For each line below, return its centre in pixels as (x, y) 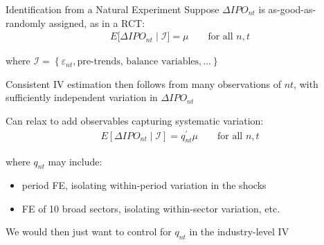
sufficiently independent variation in (82, 97)
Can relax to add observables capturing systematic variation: (135, 120)
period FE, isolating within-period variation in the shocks (144, 185)
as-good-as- (292, 9)
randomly (26, 22)
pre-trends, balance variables (138, 62)
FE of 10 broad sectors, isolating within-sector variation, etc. (151, 208)
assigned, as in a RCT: (97, 22)
